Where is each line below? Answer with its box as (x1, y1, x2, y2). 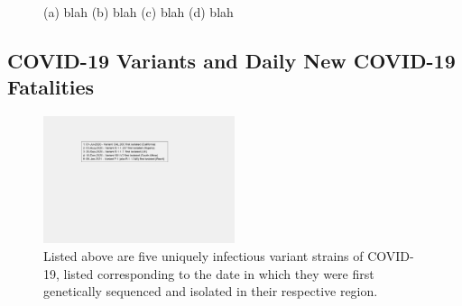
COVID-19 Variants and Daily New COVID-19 (7, 46, 456, 74)
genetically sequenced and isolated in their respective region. (43, 282, 378, 301)
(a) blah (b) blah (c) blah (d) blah (43, 3, 234, 21)
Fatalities (7, 73, 95, 101)
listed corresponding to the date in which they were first (63, 264, 374, 283)
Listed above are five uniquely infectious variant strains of (43, 246, 364, 265)
